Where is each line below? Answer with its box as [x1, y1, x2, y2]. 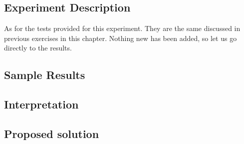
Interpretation [4, 96, 79, 112]
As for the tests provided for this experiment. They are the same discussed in [4, 23, 241, 33]
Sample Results [4, 67, 85, 82]
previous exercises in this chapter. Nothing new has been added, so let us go [4, 32, 237, 43]
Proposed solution [4, 125, 99, 141]
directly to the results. [4, 42, 72, 53]
